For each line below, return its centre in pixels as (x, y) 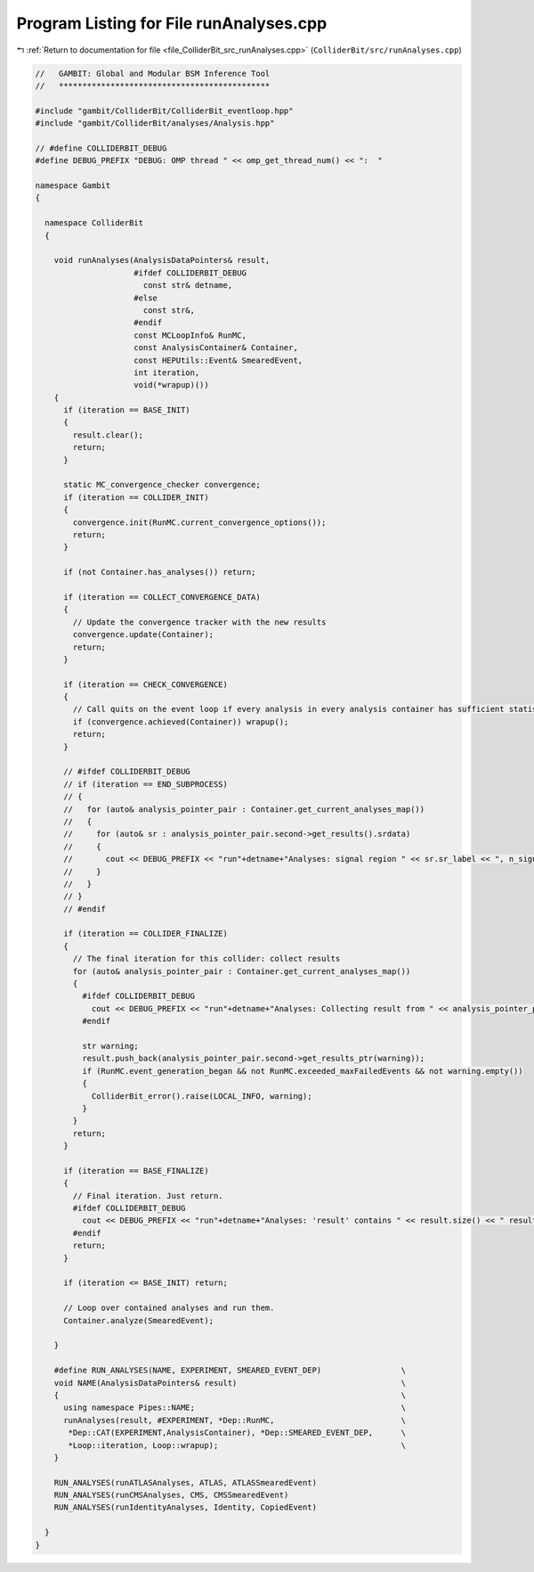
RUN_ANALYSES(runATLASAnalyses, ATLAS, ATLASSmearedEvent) (186, 1482)
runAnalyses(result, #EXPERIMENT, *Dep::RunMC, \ (235, 1420)
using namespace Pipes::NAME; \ (235, 1408)
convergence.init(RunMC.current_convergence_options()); (199, 522)
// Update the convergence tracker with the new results (199, 622)
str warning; (110, 1046)
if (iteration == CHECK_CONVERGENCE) (146, 684)
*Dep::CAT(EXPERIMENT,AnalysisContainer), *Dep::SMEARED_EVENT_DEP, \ (237, 1433)
